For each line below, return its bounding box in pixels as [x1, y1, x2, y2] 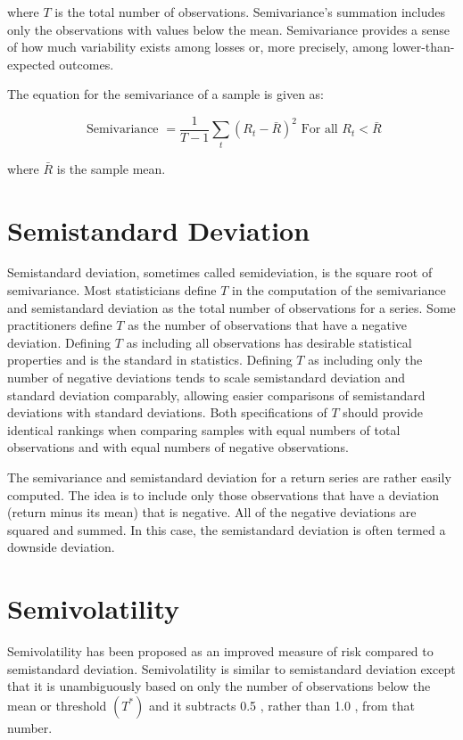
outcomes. [59, 54, 114, 73]
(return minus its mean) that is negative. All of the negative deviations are [7, 503, 417, 522]
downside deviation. [7, 538, 115, 556]
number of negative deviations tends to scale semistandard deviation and [7, 368, 406, 387]
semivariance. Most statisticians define [7, 281, 217, 300]
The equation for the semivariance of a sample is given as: [7, 85, 325, 103]
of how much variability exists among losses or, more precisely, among [7, 37, 389, 56]
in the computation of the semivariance [232, 281, 446, 300]
